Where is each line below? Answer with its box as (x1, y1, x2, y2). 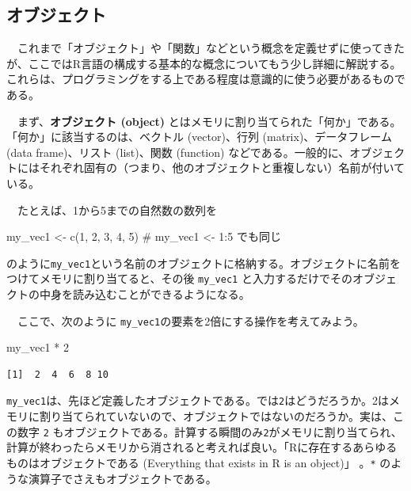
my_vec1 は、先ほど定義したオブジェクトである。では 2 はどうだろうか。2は (6, 392, 390, 409)
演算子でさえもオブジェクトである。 (28, 470, 217, 486)
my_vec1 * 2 (6, 339, 69, 356)
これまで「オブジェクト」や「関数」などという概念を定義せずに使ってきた (17, 40, 405, 56)
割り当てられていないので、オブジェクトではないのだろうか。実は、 (39, 408, 393, 424)
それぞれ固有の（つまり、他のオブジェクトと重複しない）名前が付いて (39, 159, 405, 176)
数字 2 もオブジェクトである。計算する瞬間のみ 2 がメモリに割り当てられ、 (17, 423, 402, 440)
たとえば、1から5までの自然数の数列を (17, 201, 217, 218)
